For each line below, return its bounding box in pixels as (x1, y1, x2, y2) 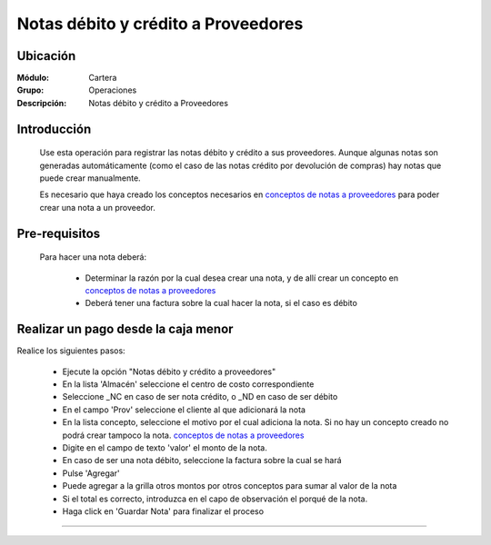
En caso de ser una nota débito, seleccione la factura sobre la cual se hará (62, 455, 342, 466)
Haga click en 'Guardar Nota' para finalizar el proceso (62, 505, 264, 517)
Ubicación (16, 48, 76, 64)
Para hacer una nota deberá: (39, 252, 147, 263)
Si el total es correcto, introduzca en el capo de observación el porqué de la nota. (62, 493, 368, 504)
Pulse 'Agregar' (62, 468, 120, 479)
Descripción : (16, 97, 67, 108)
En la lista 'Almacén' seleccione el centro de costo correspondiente (62, 379, 315, 390)
